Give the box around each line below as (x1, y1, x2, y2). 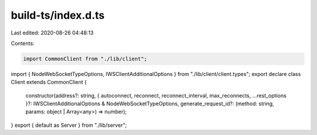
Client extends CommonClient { (11, 79, 87, 86)
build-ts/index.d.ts (11, 9, 105, 22)
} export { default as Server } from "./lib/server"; (11, 122, 127, 129)
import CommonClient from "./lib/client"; (23, 56, 147, 62)
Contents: (11, 40, 35, 47)
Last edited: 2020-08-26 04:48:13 (11, 29, 94, 36)
